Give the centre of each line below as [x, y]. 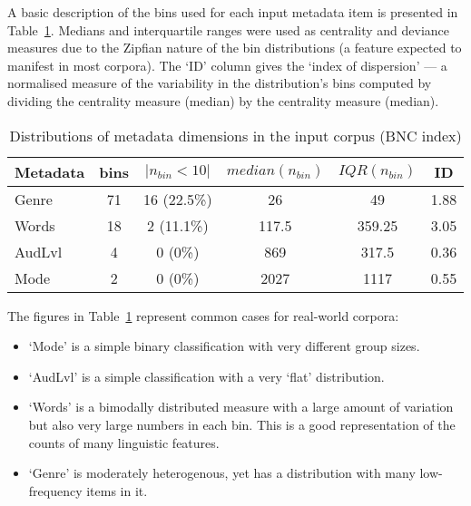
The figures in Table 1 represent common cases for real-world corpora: [203, 315]
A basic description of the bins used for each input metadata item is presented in [233, 12]
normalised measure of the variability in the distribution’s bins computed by [220, 83]
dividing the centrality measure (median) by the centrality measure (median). [223, 100]
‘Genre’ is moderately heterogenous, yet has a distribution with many [222, 473]
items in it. [117, 490]
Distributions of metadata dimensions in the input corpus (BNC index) [235, 135]
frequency [55, 490]
